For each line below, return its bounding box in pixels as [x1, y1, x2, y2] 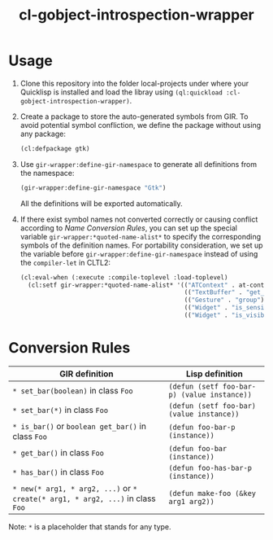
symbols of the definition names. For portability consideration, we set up [19, 240, 263, 250]
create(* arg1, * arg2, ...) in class [12, 493, 156, 504]
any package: [19, 129, 67, 138]
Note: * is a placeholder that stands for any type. [8, 521, 172, 531]
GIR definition [59, 368, 114, 380]
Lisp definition [185, 368, 244, 380]
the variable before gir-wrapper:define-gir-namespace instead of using [19, 248, 258, 258]
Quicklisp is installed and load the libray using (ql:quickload [19, 87, 223, 97]
